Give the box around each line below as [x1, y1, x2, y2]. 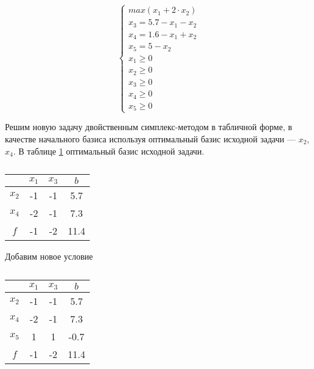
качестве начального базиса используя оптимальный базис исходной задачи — [5, 133, 296, 145]
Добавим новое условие [5, 250, 93, 263]
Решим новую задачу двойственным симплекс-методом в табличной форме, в [5, 120, 293, 133]
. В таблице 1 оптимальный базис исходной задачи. [13, 144, 205, 157]
